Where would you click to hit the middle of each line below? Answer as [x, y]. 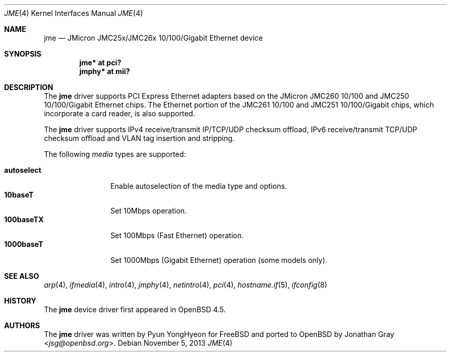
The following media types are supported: [115, 154]
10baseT [19, 195]
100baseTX [24, 219]
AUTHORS [22, 325]
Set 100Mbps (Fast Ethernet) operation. [177, 235]
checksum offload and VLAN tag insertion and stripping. [139, 138]
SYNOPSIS [23, 54]
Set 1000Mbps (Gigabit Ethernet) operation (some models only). [219, 260]
